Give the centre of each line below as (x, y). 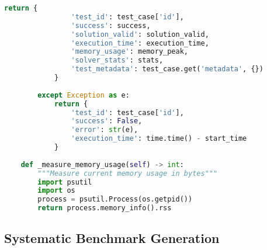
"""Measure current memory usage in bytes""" (128, 173)
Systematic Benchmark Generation (112, 238)
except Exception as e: (84, 95)
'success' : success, (111, 25)
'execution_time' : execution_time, (140, 43)
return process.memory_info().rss (105, 208)
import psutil (65, 182)
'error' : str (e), (105, 130)
